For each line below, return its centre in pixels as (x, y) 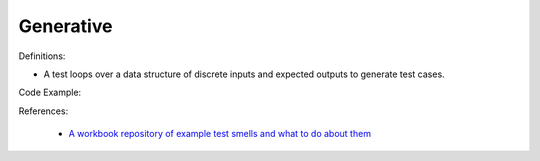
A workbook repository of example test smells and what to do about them (220, 134)
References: (43, 111)
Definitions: (42, 56)
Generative (65, 26)
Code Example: (50, 92)
